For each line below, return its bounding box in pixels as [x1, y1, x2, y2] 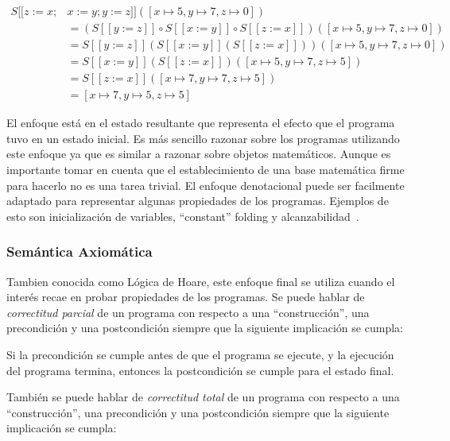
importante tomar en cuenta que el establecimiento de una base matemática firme [6, 161, 405, 177]
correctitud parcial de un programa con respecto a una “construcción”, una [6, 304, 370, 320]
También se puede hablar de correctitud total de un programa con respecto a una [6, 389, 400, 405]
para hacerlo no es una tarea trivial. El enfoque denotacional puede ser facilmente [6, 176, 405, 193]
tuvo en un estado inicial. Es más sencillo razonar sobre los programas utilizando [6, 130, 400, 146]
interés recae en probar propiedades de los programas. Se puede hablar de [6, 288, 365, 305]
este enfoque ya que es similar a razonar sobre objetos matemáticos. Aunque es [6, 145, 391, 162]
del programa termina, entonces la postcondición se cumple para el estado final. [6, 362, 394, 378]
